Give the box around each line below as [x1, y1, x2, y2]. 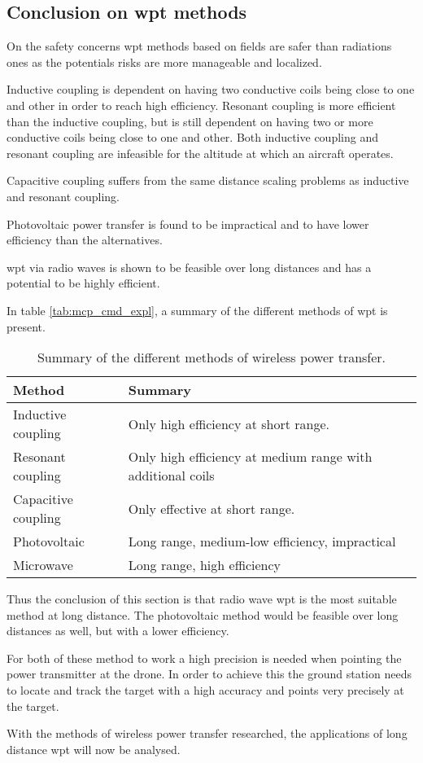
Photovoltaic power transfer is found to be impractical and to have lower [7, 215, 369, 232]
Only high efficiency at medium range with [128, 447, 373, 467]
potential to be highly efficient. [7, 274, 160, 292]
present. [7, 318, 46, 335]
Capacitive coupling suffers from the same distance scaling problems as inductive [7, 172, 409, 189]
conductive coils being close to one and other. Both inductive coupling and [7, 129, 378, 146]
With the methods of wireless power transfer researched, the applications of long [7, 725, 408, 742]
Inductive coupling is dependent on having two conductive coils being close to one [7, 81, 415, 98]
